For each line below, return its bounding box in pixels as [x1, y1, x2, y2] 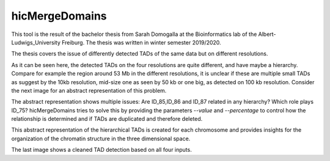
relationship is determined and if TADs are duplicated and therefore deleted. [11, 115, 203, 123]
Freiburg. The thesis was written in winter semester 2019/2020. [61, 38, 221, 46]
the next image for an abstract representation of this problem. [11, 87, 167, 94]
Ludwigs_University [11, 38, 61, 46]
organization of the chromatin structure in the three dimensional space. [11, 135, 191, 142]
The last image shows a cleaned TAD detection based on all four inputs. [11, 146, 192, 154]
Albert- [258, 30, 276, 38]
